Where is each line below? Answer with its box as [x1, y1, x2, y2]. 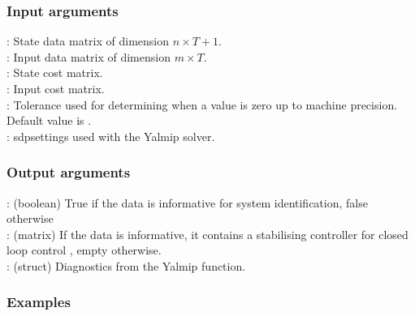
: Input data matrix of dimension [6, 48, 171, 65]
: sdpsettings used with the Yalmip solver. [6, 127, 215, 144]
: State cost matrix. [6, 64, 103, 81]
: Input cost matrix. [6, 80, 105, 96]
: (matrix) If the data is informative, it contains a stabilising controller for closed [6, 225, 409, 242]
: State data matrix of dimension [6, 32, 170, 49]
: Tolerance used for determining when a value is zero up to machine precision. [6, 96, 398, 113]
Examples [6, 292, 71, 312]
